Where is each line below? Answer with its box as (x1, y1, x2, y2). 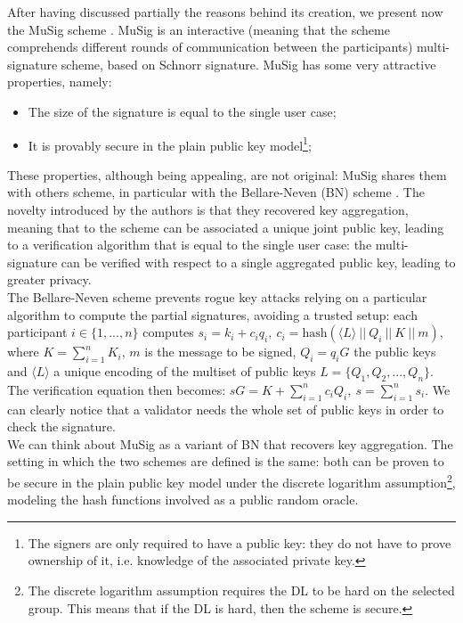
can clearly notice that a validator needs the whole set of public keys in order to (7, 399, 444, 418)
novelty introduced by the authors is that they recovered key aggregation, (7, 201, 409, 218)
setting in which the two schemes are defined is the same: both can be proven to (7, 452, 444, 471)
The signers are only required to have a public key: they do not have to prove (28, 533, 451, 552)
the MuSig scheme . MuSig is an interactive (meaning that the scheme (7, 20, 390, 38)
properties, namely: (7, 72, 112, 91)
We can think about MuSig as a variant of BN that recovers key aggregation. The (7, 434, 453, 453)
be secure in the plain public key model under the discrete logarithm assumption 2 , (7, 470, 456, 491)
